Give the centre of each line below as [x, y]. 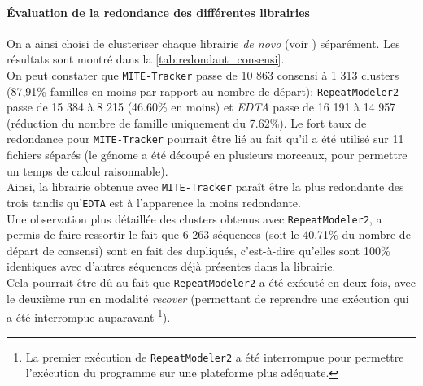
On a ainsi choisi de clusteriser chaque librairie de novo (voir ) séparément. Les [203, 43]
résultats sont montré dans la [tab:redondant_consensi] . [146, 59]
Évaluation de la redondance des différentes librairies [158, 12]
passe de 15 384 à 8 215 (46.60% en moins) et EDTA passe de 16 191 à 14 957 [201, 107]
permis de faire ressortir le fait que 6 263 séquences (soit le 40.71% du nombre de [209, 234]
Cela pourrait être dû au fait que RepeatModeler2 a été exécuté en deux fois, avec [211, 282]
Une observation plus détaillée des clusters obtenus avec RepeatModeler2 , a [194, 218]
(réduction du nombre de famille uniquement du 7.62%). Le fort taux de [187, 122]
